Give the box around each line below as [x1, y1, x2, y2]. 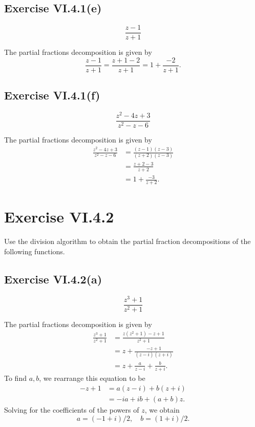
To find [4, 373, 27, 383]
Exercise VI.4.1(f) [4, 87, 100, 103]
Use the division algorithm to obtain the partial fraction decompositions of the [4, 236, 251, 247]
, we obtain [144, 404, 180, 415]
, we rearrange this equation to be [39, 373, 145, 383]
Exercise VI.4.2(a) [4, 271, 102, 287]
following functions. [4, 246, 65, 256]
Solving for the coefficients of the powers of [4, 404, 139, 415]
